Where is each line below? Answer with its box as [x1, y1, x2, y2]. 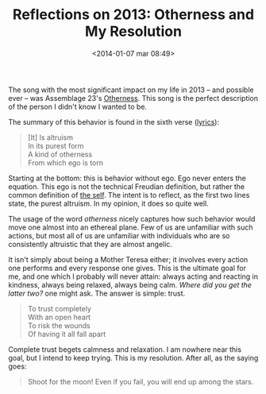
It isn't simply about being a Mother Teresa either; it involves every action [8, 254, 249, 264]
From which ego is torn [27, 157, 104, 168]
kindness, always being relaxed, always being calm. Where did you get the [8, 280, 253, 289]
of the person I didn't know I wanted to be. [8, 102, 148, 111]
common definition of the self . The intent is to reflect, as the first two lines [8, 190, 250, 199]
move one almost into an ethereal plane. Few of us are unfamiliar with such [8, 222, 253, 232]
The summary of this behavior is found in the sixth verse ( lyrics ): [8, 117, 220, 126]
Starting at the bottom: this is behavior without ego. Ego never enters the [8, 173, 246, 183]
